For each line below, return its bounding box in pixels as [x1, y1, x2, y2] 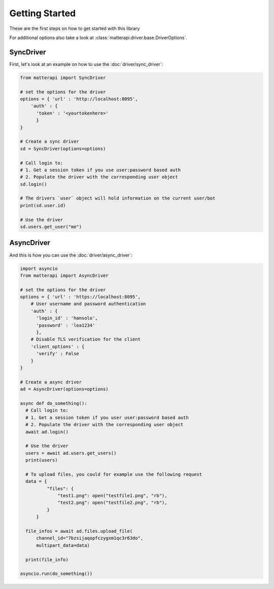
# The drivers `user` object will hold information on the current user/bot [20, 195, 216, 201]
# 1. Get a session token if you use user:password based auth [20, 167, 181, 172]
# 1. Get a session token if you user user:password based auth [25, 414, 189, 421]
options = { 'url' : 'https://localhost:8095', [20, 294, 141, 300]
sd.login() [20, 181, 47, 187]
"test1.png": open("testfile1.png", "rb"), [57, 493, 167, 499]
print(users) [25, 457, 58, 463]
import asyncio [20, 265, 58, 271]
